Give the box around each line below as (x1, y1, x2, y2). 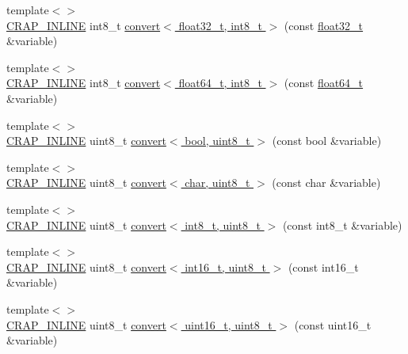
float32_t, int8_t (178, 17, 262, 33)
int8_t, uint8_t (185, 216, 261, 233)
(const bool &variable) (272, 132, 382, 149)
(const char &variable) (272, 174, 381, 191)
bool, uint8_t (185, 132, 250, 149)
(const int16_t (288, 258, 359, 275)
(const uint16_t (294, 316, 372, 333)
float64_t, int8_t (178, 74, 262, 91)
